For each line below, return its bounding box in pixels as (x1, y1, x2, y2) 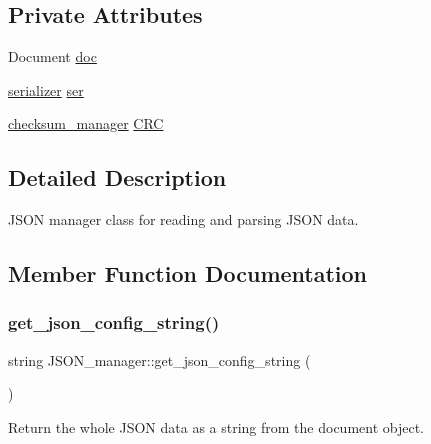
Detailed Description (8, 162, 227, 193)
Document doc (8, 46, 97, 67)
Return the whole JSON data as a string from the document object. (8, 416, 424, 437)
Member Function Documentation (8, 258, 368, 289)
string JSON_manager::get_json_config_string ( (8, 349, 311, 370)
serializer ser (8, 79, 84, 100)
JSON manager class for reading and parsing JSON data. (8, 209, 359, 230)
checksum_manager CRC (8, 113, 164, 134)
